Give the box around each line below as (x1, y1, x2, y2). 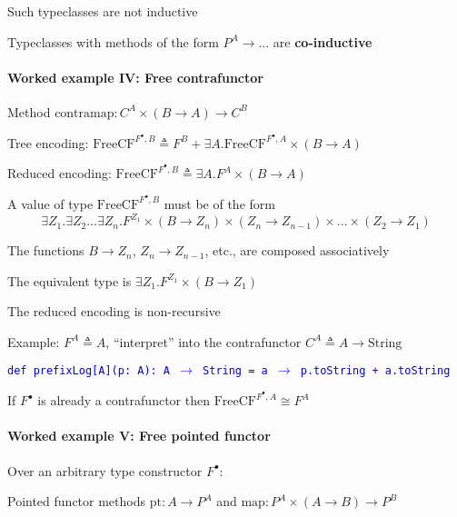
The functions (7, 241, 84, 260)
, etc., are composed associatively (204, 241, 390, 260)
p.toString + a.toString (300, 364, 451, 378)
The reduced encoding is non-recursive (7, 302, 221, 321)
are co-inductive (273, 32, 373, 51)
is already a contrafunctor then (37, 391, 210, 410)
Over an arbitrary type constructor (7, 461, 203, 480)
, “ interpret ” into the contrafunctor (105, 332, 302, 351)
